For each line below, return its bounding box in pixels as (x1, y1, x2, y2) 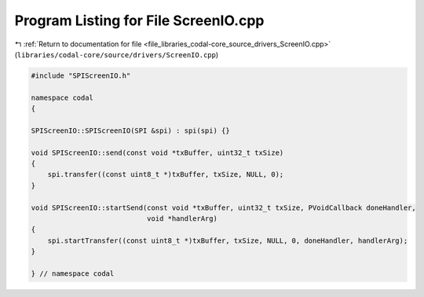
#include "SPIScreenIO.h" (31, 71, 131, 80)
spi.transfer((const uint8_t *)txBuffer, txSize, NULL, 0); (47, 170, 284, 179)
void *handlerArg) (146, 214, 217, 223)
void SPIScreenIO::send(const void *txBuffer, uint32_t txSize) (31, 148, 284, 157)
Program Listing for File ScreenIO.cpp (14, 12, 265, 29)
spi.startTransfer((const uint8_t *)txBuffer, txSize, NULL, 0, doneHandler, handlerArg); (47, 236, 408, 245)
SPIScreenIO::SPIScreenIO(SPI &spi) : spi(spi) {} (31, 126, 231, 135)
